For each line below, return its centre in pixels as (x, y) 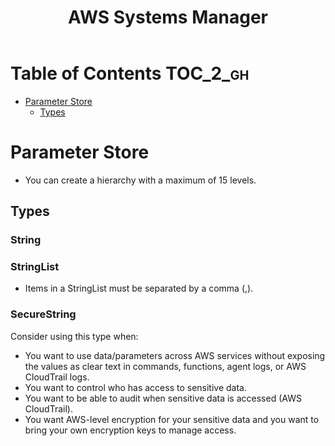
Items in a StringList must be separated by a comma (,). (139, 288)
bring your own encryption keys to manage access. (130, 430)
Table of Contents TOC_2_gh (130, 73)
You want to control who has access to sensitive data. (136, 387)
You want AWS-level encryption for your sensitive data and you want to (172, 419)
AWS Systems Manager (168, 17)
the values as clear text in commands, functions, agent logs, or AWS (165, 366)
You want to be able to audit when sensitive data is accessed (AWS (163, 398)
